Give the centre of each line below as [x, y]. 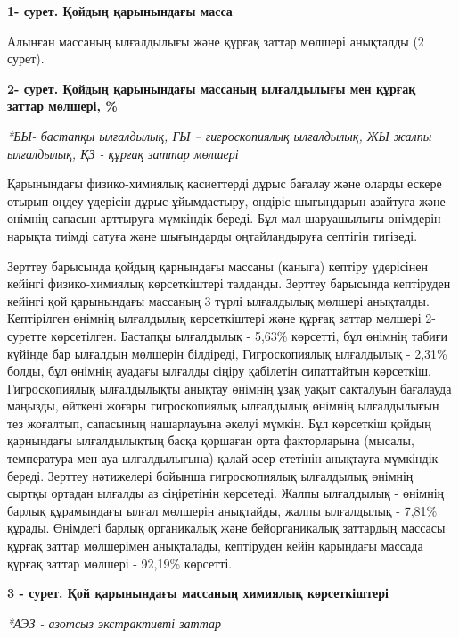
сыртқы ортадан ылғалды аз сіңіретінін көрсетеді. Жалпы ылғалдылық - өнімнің [226, 493]
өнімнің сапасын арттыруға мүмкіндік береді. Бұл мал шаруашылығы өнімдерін [224, 218]
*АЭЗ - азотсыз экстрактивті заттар [114, 622]
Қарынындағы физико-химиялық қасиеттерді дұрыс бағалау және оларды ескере [225, 183]
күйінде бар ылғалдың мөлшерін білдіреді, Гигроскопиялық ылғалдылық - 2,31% [227, 353]
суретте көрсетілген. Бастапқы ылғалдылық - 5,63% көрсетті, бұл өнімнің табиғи [228, 335]
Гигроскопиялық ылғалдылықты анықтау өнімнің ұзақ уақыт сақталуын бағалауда [229, 388]
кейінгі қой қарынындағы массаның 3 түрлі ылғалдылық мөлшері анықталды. [218, 300]
